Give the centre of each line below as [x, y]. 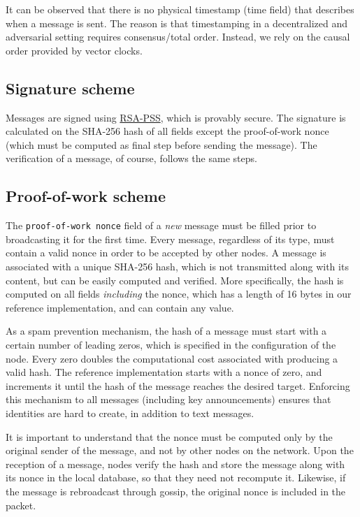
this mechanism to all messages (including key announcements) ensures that [168, 399]
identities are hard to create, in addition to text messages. [130, 413]
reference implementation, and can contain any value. [120, 307]
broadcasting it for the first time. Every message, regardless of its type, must [170, 239]
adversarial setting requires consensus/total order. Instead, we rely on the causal [178, 37]
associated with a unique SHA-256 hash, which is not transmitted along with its [177, 266]
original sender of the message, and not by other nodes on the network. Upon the [180, 450]
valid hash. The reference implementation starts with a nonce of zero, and [164, 372]
